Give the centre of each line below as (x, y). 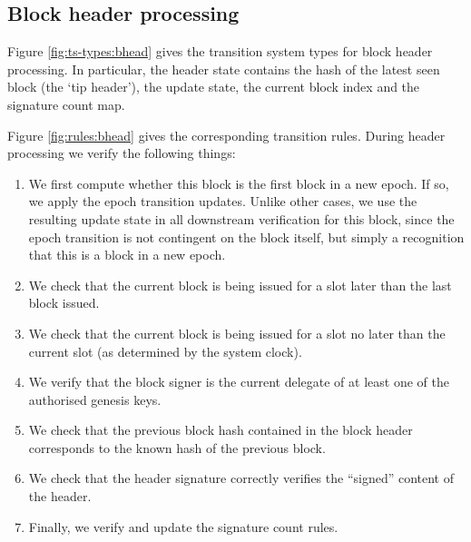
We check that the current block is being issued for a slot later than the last (240, 285)
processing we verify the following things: (122, 153)
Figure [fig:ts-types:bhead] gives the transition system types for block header (220, 51)
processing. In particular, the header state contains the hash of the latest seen (224, 69)
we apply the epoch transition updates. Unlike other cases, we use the (223, 201)
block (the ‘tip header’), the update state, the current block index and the (214, 87)
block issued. (64, 303)
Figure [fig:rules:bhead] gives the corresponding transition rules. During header (226, 135)
